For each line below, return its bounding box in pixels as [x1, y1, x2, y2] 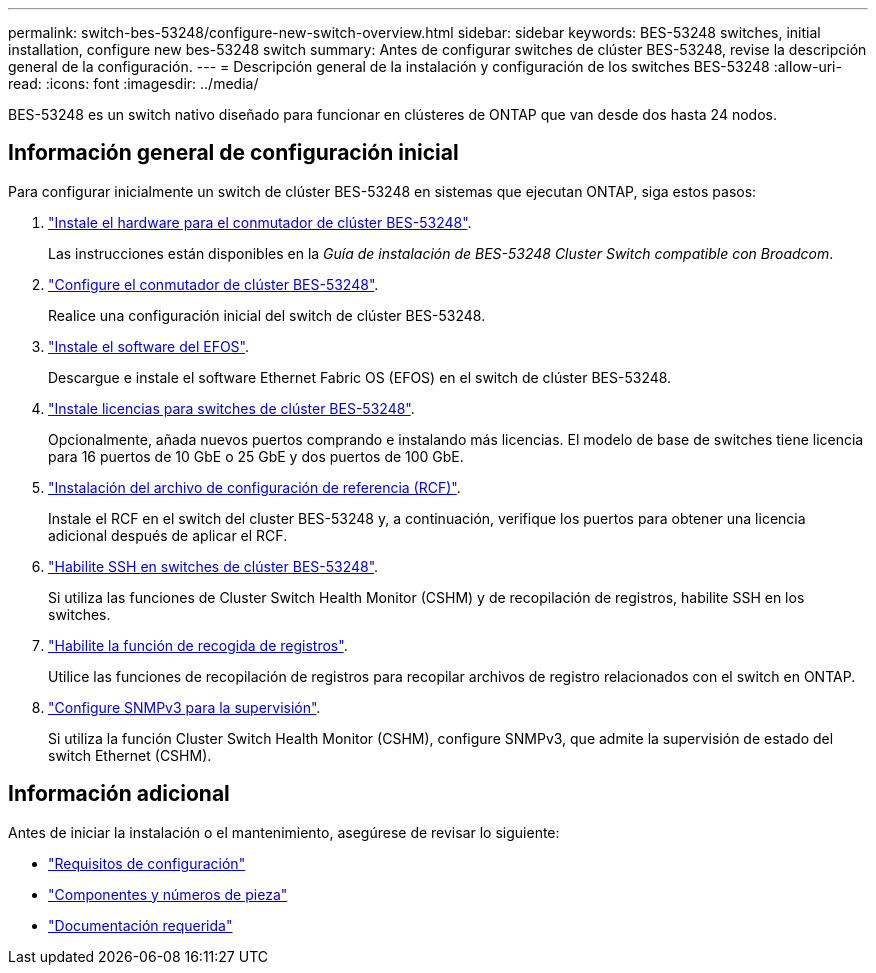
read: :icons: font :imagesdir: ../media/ [8, 75, 259, 92]
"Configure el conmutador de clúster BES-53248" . [48, 275, 379, 293]
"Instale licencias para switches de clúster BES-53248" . [48, 399, 415, 417]
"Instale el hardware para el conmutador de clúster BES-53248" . [48, 213, 472, 231]
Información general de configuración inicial [8, 140, 459, 166]
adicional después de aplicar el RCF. [48, 526, 288, 544]
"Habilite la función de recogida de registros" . [48, 636, 348, 654]
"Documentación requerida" [48, 916, 233, 934]
